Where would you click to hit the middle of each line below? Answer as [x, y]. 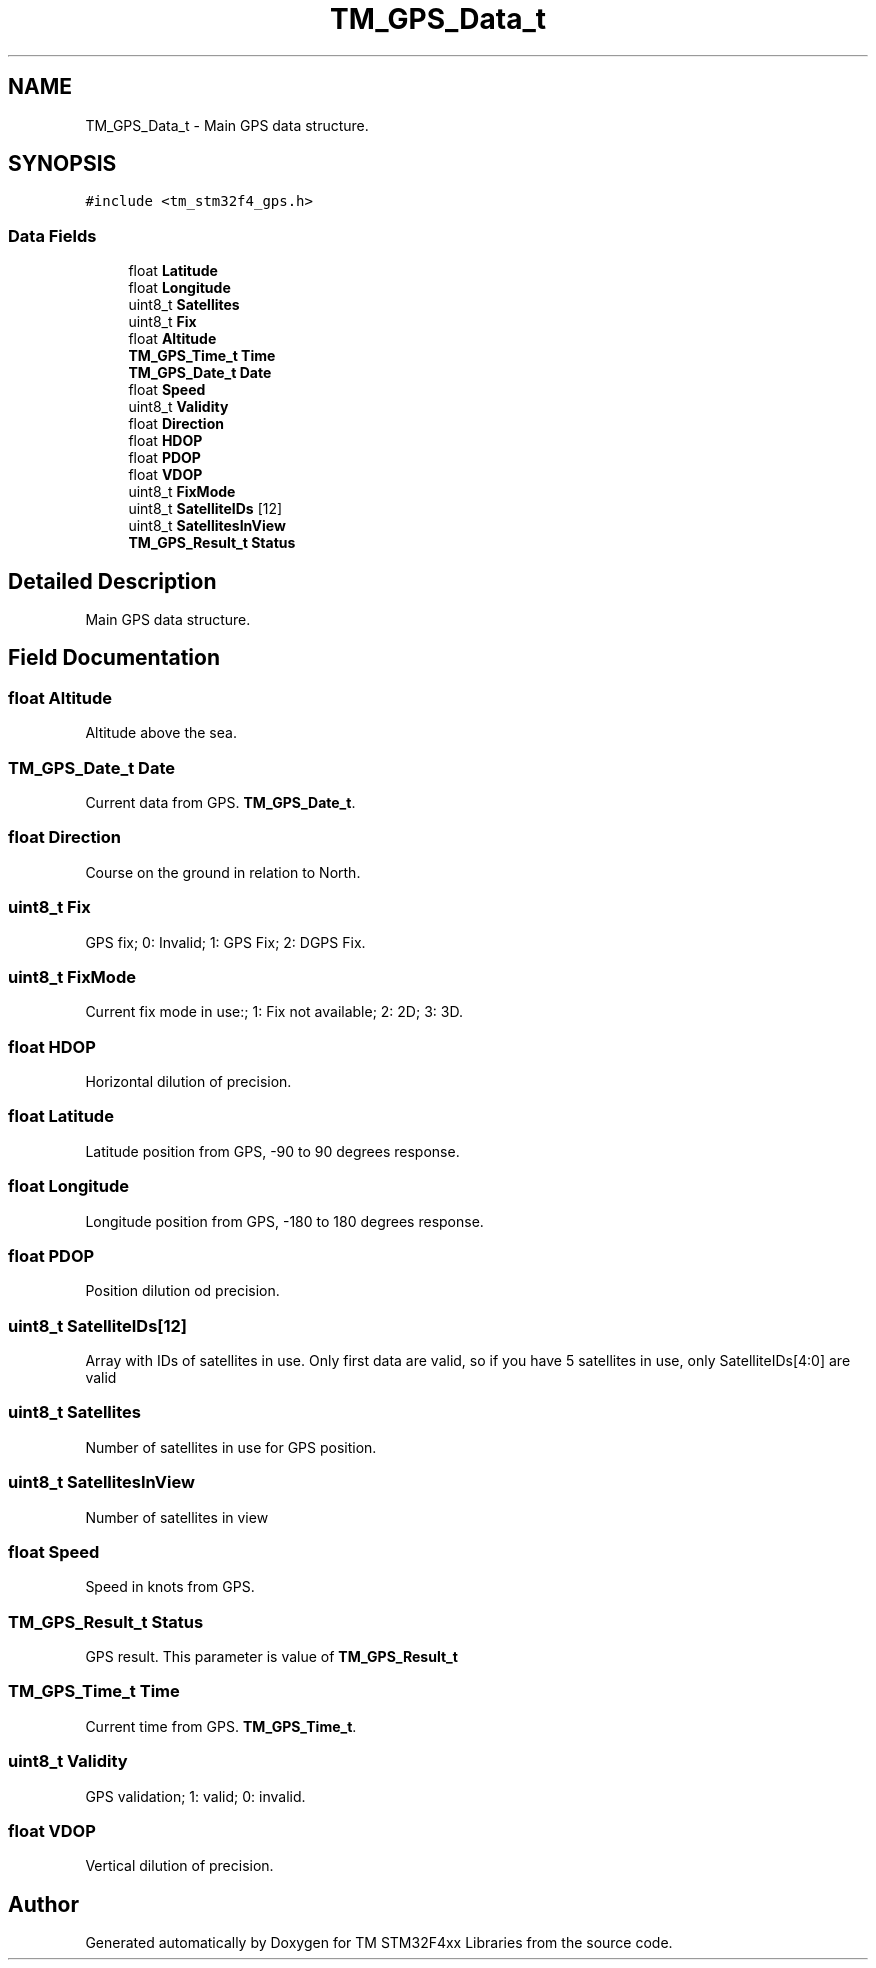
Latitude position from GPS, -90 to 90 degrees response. [272, 1151]
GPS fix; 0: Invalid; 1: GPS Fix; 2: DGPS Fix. [225, 942]
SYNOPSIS [62, 164]
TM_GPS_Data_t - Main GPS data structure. [227, 125]
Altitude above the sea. [161, 733]
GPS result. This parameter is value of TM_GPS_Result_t [271, 1656]
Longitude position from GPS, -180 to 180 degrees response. [284, 1221]
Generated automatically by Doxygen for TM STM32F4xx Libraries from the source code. [379, 1943]
